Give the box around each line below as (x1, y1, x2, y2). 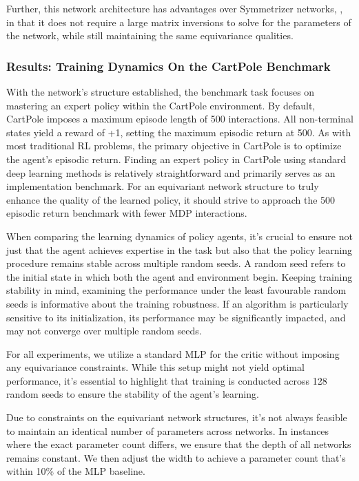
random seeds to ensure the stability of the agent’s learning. (6, 387, 259, 401)
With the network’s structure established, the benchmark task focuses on (6, 85, 315, 98)
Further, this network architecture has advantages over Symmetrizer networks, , (6, 1, 343, 15)
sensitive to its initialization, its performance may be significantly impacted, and (6, 310, 346, 324)
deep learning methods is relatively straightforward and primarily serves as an (6, 165, 336, 180)
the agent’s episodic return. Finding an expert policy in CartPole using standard (6, 151, 347, 166)
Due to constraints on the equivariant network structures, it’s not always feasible (6, 410, 347, 425)
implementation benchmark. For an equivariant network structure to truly (6, 179, 319, 193)
